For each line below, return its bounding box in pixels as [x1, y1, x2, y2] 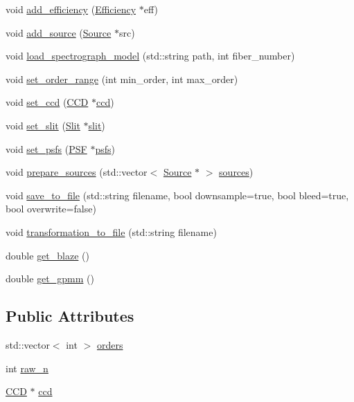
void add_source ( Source [6, 25, 112, 39]
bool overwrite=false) [6, 201, 96, 216]
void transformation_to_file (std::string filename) [6, 224, 217, 239]
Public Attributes [6, 305, 134, 327]
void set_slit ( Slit [6, 118, 80, 132]
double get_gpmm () [6, 271, 94, 286]
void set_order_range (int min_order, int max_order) [6, 71, 238, 86]
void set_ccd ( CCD [6, 95, 89, 109]
